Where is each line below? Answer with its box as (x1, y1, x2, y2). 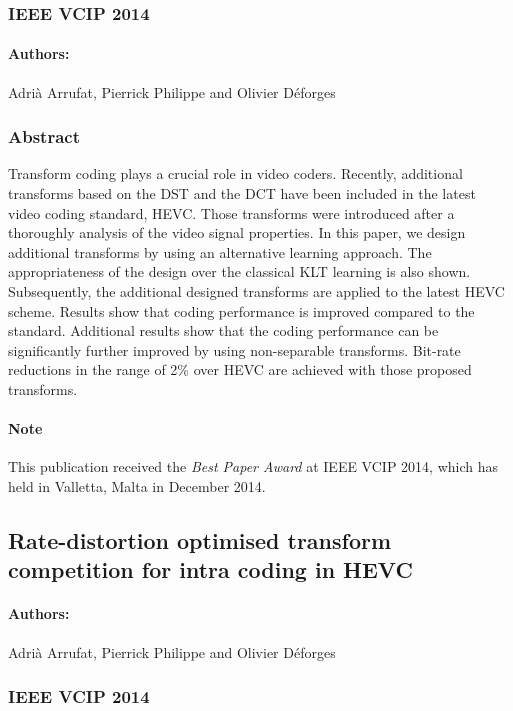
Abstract (8, 124, 80, 149)
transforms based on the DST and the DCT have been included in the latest (8, 183, 476, 204)
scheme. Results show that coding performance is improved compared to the (8, 300, 475, 321)
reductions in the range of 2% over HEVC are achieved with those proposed (8, 359, 472, 380)
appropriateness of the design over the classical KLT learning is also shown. (8, 261, 471, 282)
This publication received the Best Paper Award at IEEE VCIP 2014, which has (8, 456, 498, 477)
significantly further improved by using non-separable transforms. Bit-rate (8, 339, 461, 360)
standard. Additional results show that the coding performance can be (8, 320, 439, 341)
